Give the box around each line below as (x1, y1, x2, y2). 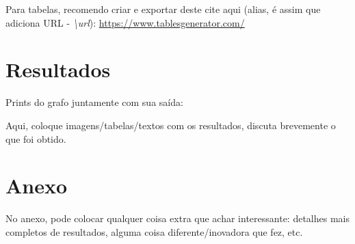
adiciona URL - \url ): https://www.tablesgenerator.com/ (5, 15, 245, 29)
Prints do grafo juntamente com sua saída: (5, 95, 183, 109)
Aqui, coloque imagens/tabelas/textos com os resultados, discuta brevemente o (5, 118, 336, 132)
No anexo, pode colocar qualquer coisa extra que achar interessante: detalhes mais (5, 211, 350, 226)
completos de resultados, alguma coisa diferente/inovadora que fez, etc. (5, 224, 303, 239)
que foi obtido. (5, 131, 66, 146)
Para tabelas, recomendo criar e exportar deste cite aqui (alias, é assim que (5, 2, 321, 16)
